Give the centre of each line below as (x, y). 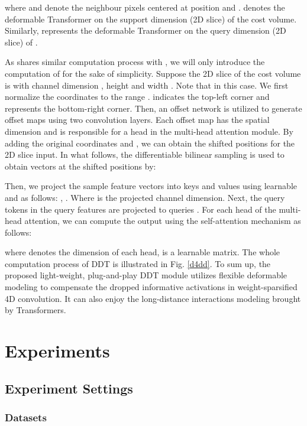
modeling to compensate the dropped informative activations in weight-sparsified (151, 287)
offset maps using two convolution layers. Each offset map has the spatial (137, 120)
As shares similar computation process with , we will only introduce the (135, 62)
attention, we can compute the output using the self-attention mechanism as (163, 221)
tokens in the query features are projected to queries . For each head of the (140, 209)
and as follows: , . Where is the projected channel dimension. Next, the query (145, 197)
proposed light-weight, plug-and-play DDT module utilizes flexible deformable (146, 275)
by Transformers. (35, 310)
